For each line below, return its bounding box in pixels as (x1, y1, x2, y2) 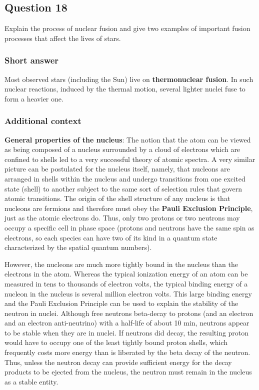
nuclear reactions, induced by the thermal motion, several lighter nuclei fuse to (4, 83, 245, 94)
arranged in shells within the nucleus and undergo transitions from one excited (4, 173, 245, 183)
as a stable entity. (4, 376, 58, 386)
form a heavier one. (4, 93, 63, 103)
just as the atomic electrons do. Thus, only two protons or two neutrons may (4, 212, 240, 223)
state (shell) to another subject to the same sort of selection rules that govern (4, 183, 242, 193)
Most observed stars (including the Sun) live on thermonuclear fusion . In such (4, 73, 253, 84)
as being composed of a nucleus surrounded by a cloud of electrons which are (4, 144, 240, 154)
